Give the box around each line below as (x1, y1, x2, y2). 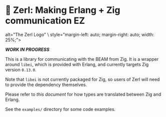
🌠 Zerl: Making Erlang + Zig (5, 4, 120, 16)
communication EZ (5, 15, 85, 26)
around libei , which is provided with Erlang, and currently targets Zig (5, 61, 149, 67)
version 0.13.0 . (5, 67, 36, 73)
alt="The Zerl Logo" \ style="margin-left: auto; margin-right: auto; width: (5, 31, 154, 37)
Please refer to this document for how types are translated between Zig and (5, 91, 161, 97)
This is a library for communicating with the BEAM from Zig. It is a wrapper (5, 56, 159, 62)
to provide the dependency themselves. (5, 82, 87, 88)
